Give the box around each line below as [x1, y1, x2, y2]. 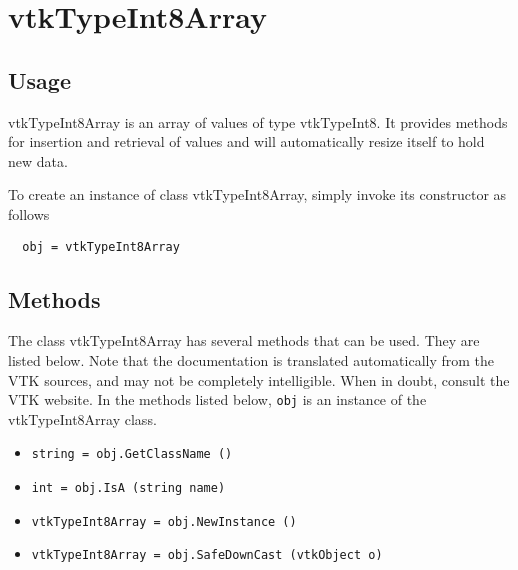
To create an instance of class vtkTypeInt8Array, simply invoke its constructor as [8, 184, 507, 205]
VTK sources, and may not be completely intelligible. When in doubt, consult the [8, 369, 510, 390]
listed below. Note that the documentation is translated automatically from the [8, 350, 495, 370]
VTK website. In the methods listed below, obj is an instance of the [8, 389, 427, 410]
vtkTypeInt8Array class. [8, 408, 157, 429]
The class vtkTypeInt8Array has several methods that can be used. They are [8, 330, 480, 351]
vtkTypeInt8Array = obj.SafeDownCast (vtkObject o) [31, 548, 383, 563]
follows [8, 203, 50, 224]
